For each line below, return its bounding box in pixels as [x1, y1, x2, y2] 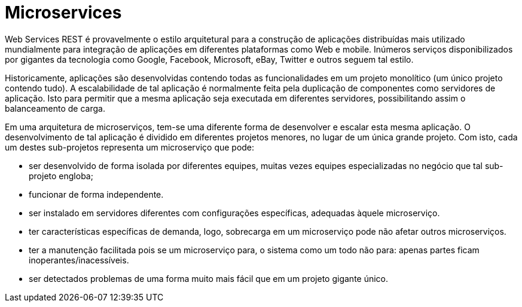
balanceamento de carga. [5, 103, 105, 113]
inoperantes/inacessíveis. [29, 254, 129, 265]
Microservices [5, 2, 122, 23]
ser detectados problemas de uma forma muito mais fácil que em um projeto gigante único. [29, 273, 389, 284]
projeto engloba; [29, 170, 93, 181]
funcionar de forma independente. [29, 189, 164, 199]
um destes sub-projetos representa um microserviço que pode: [5, 142, 255, 152]
